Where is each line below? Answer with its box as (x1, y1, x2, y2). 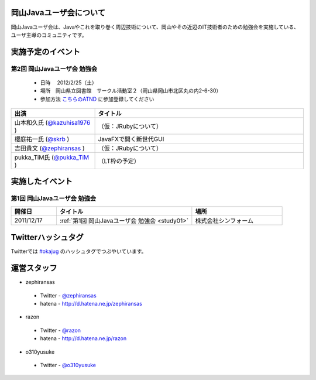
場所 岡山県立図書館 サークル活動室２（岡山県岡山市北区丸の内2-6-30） (40, 87, 222, 94)
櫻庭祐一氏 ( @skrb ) (14, 135, 70, 143)
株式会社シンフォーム (195, 217, 254, 225)
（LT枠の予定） (98, 157, 140, 165)
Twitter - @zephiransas (40, 292, 97, 299)
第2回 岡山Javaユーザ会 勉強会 (11, 64, 98, 73)
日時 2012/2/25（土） (40, 79, 98, 86)
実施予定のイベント (11, 47, 80, 57)
